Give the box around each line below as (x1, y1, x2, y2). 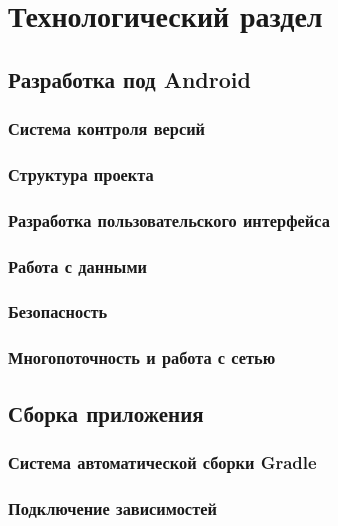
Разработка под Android (8, 63, 251, 94)
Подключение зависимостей (8, 495, 217, 520)
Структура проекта (8, 161, 154, 186)
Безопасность (8, 299, 108, 324)
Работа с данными (8, 253, 147, 278)
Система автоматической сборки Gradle (8, 449, 317, 474)
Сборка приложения (8, 397, 204, 428)
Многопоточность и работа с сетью (8, 345, 276, 370)
